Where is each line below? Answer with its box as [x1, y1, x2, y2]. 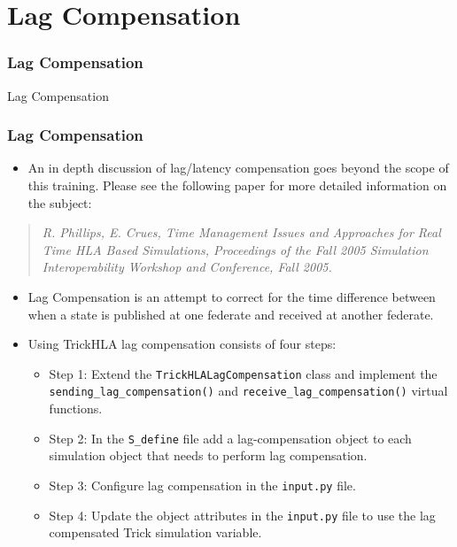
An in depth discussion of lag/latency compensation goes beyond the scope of [27, 158, 449, 177]
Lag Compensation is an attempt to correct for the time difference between [27, 287, 436, 305]
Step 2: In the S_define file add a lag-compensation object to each [49, 428, 412, 447]
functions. [49, 399, 103, 418]
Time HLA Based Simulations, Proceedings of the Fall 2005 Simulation [42, 240, 429, 258]
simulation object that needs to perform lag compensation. [49, 446, 368, 465]
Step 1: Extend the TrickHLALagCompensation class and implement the [49, 364, 438, 382]
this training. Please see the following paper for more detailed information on [27, 176, 447, 194]
